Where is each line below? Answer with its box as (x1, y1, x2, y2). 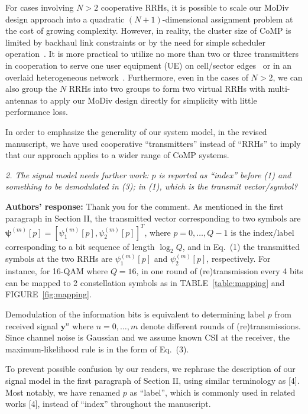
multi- (268, 82, 290, 95)
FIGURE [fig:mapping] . (5, 288, 92, 300)
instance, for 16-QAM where (5, 265, 108, 277)
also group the (5, 82, 57, 95)
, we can (273, 70, 303, 83)
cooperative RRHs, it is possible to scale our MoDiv (100, 1, 289, 13)
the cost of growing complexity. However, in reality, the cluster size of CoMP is (5, 24, 291, 37)
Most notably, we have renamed (5, 386, 121, 398)
